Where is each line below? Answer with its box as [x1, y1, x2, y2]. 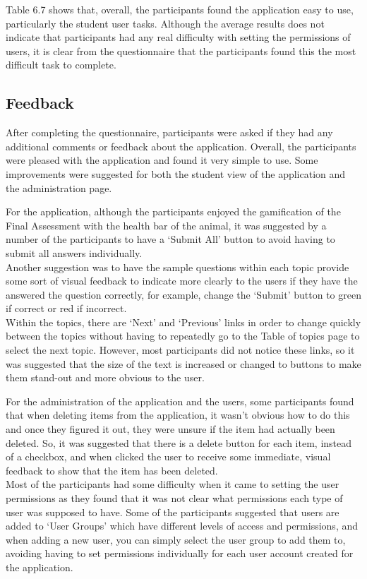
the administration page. [6, 180, 112, 195]
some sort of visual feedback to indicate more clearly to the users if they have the [6, 273, 358, 288]
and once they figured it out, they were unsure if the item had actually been [6, 422, 335, 436]
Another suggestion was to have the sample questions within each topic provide [6, 259, 349, 274]
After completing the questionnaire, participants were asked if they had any [6, 125, 333, 140]
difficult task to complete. [6, 57, 116, 72]
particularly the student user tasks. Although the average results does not [6, 16, 325, 30]
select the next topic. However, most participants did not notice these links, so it [6, 342, 355, 357]
